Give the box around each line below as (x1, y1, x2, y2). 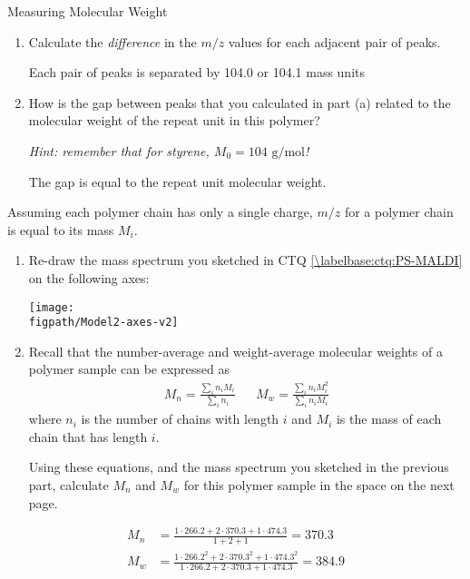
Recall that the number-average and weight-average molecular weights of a (28, 341, 443, 360)
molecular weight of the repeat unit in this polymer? (28, 111, 320, 130)
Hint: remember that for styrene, (28, 141, 210, 160)
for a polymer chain (344, 202, 454, 221)
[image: (28, 300, 74, 314)
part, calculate (28, 475, 109, 494)
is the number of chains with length (81, 409, 279, 428)
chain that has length (28, 427, 148, 446)
